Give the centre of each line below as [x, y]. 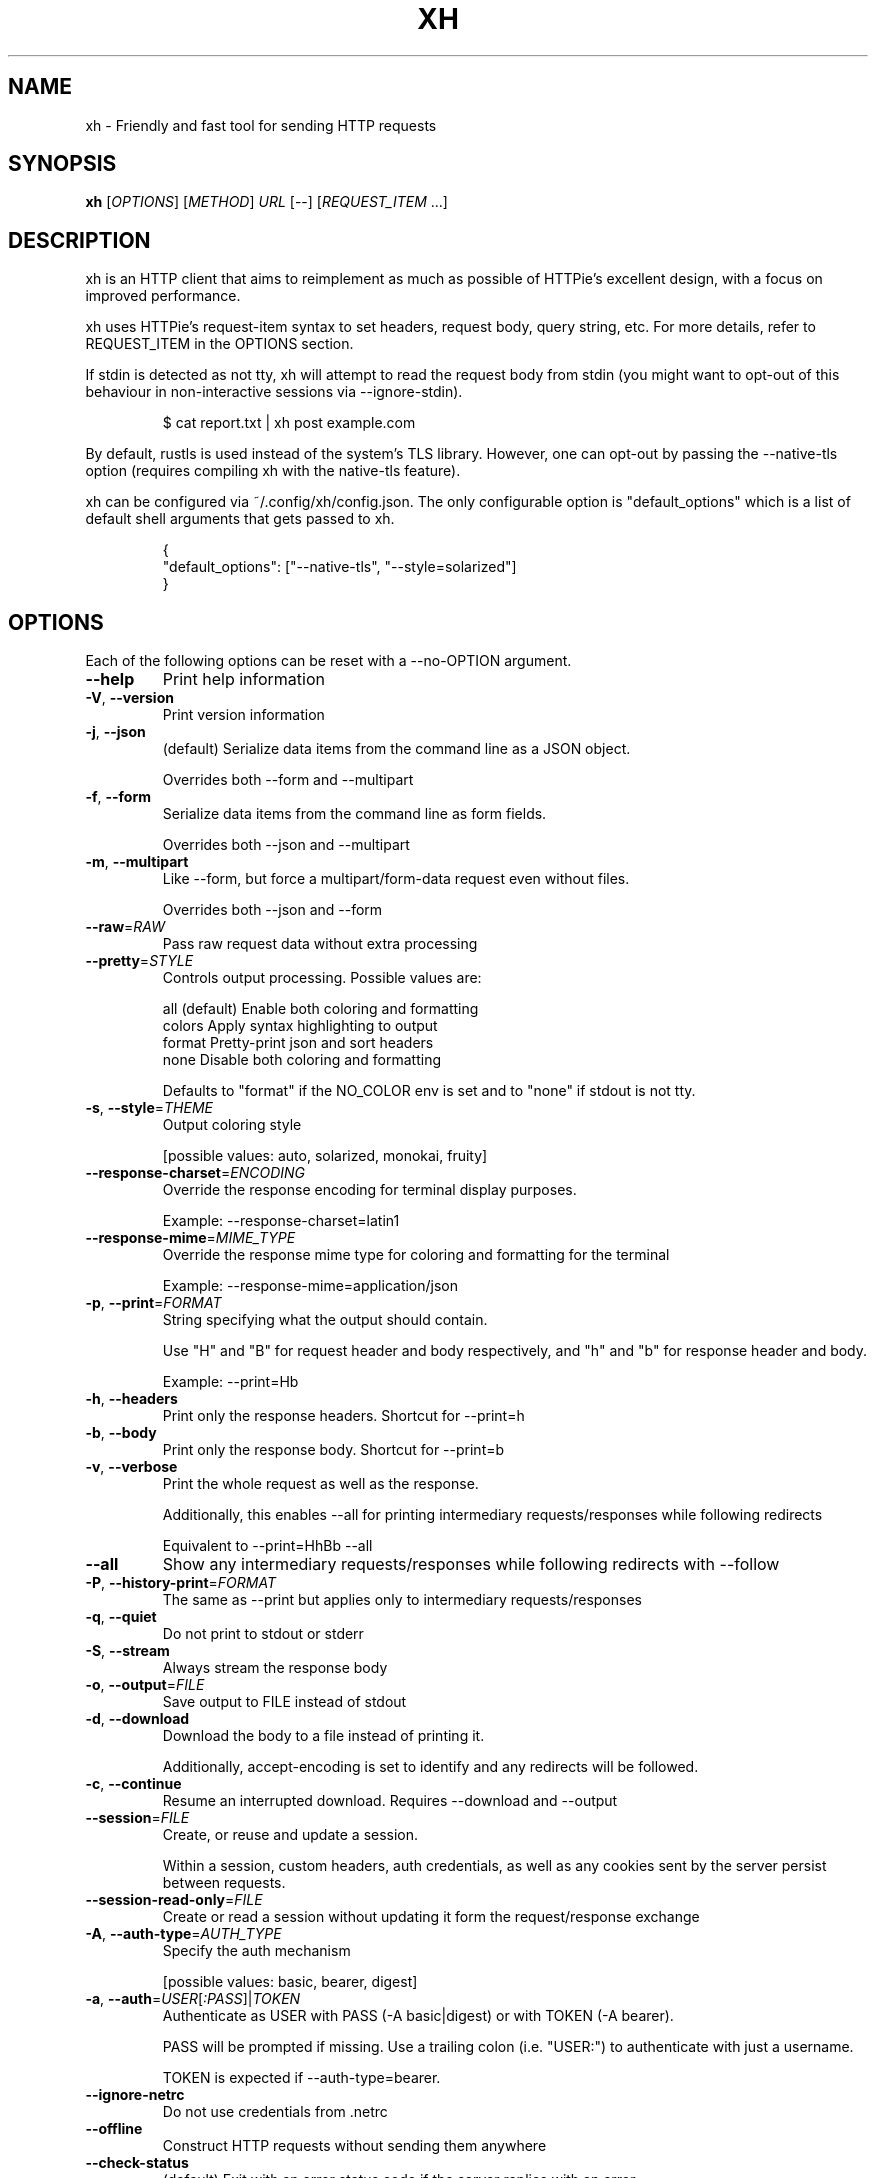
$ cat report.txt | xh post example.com [289, 423]
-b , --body [121, 1433]
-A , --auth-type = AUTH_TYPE [183, 1934]
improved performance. [163, 296]
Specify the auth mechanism [256, 1951]
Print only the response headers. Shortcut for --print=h [343, 1416]
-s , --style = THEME [149, 1108]
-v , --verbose [131, 1467]
